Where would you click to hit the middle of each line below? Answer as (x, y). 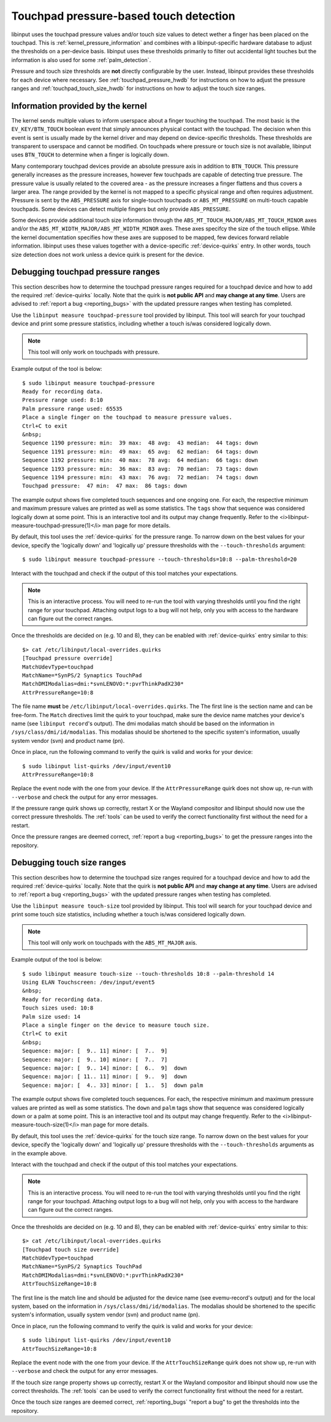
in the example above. (39, 1153)
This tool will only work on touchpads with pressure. (93, 352)
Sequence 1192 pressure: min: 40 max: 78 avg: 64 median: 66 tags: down (140, 460)
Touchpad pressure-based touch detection (123, 16)
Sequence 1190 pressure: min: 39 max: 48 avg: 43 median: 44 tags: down (140, 443)
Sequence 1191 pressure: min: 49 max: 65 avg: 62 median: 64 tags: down (140, 451)
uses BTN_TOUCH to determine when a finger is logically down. (90, 155)
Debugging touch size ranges (69, 863)
